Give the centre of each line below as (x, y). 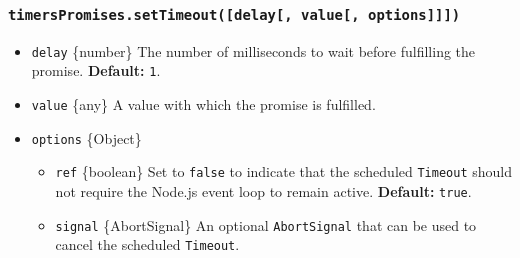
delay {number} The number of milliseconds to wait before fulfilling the (253, 50)
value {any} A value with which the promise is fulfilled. (203, 104)
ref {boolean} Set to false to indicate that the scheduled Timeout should (283, 171)
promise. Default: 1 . (96, 70)
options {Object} (86, 137)
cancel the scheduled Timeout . (147, 244)
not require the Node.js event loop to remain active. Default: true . (263, 191)
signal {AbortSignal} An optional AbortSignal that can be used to (266, 224)
